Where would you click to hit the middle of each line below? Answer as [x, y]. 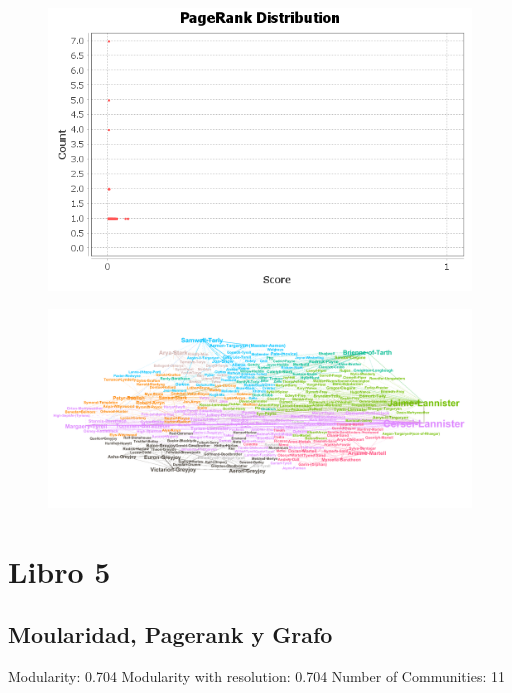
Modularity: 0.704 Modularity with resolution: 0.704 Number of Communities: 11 [256, 676]
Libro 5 [59, 570]
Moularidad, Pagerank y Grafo [170, 634]
